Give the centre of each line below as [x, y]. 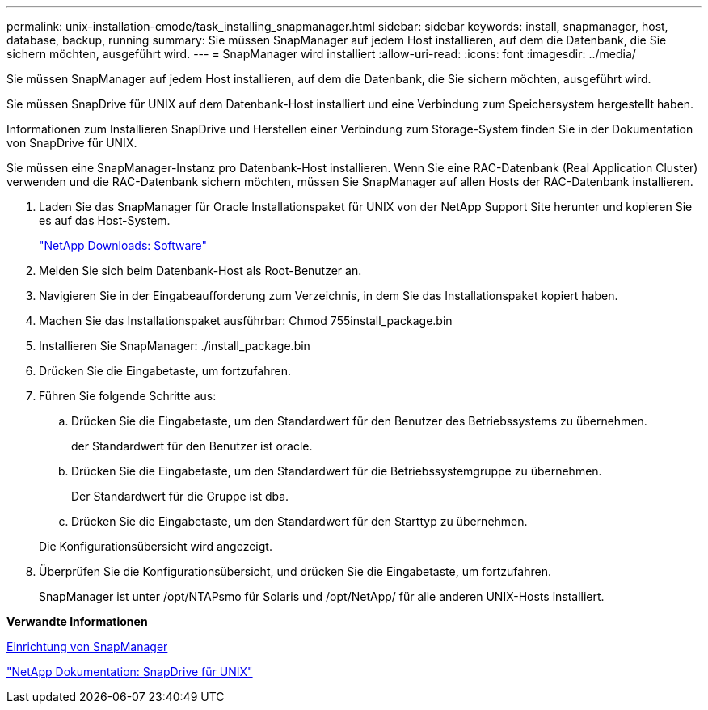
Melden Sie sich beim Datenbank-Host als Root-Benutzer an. [200, 270]
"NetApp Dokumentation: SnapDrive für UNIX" [130, 672]
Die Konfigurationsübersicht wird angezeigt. [156, 546]
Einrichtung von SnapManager [87, 647]
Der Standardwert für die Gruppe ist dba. [180, 496]
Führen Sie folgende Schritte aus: [128, 396]
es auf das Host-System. [105, 220]
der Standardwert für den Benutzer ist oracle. [192, 446]
